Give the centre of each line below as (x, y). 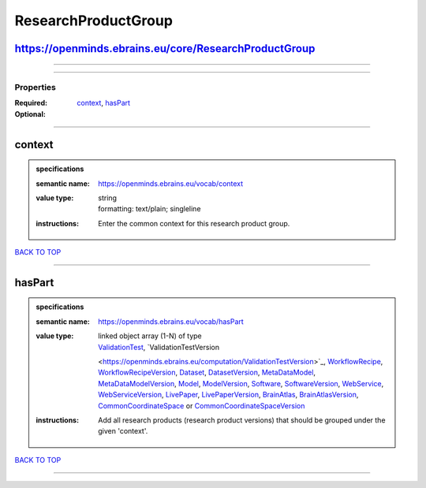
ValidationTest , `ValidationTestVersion (159, 347)
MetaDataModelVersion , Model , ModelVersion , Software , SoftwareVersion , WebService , (241, 383)
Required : (31, 103)
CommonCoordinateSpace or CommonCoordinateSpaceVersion (202, 405)
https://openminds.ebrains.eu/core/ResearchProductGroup (165, 48)
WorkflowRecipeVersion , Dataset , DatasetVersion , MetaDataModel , (207, 373)
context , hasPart (103, 103)
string (108, 198)
